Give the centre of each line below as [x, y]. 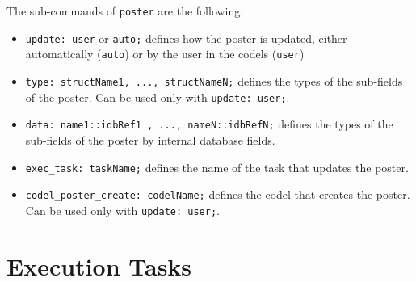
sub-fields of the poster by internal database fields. [150, 139]
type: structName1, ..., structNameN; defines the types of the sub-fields [214, 80]
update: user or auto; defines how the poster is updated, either [186, 38]
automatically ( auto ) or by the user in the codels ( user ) [165, 54]
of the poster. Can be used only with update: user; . [158, 97]
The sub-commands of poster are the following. [125, 11]
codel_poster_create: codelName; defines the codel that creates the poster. [218, 194]
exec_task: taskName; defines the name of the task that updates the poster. [217, 167]
